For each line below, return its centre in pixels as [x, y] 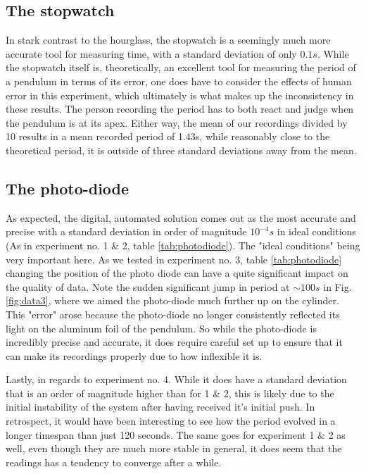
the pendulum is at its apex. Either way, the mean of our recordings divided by [177, 122]
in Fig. [337, 286]
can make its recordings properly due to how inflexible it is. [134, 355]
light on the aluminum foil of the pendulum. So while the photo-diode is [161, 328]
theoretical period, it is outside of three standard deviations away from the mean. [181, 150]
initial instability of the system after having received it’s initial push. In [160, 407]
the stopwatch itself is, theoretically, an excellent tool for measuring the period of [181, 67]
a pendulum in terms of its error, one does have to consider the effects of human [179, 81]
